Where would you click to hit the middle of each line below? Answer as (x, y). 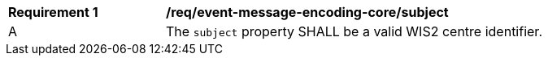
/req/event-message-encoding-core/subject (307, 12)
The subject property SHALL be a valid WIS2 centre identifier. (354, 31)
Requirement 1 (53, 12)
